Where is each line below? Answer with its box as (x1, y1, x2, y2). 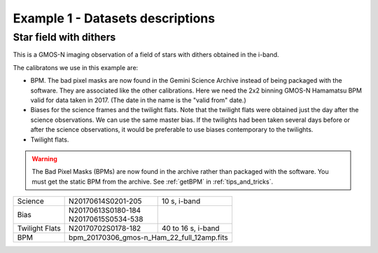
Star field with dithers (13, 31, 116, 43)
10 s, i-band (161, 196, 201, 206)
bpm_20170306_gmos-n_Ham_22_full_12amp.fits (69, 233, 228, 242)
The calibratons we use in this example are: (13, 63, 139, 71)
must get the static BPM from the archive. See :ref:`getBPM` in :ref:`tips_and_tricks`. (31, 177, 273, 186)
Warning (31, 154, 57, 163)
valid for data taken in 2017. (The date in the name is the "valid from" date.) (30, 95, 246, 104)
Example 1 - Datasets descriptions (13, 11, 216, 26)
